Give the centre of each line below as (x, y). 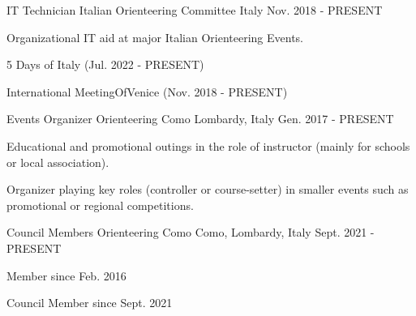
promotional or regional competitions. (100, 205)
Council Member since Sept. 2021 (90, 303)
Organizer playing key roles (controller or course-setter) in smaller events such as (208, 189)
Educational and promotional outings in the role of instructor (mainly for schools (208, 145)
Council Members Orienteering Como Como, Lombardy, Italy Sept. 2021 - (191, 232)
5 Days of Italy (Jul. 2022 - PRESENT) (105, 64)
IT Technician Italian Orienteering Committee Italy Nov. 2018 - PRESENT (195, 10)
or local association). (58, 162)
